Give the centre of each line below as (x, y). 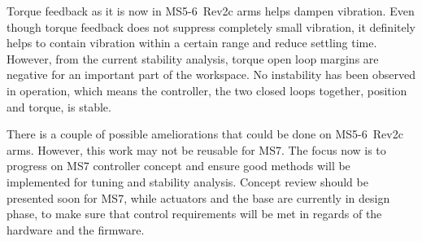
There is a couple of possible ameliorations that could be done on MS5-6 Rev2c (205, 134)
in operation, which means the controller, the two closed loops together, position (207, 90)
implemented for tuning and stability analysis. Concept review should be (187, 181)
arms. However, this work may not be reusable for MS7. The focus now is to (196, 149)
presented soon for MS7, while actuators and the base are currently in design (198, 197)
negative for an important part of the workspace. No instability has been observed (211, 74)
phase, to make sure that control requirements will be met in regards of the (194, 214)
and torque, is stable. (59, 106)
